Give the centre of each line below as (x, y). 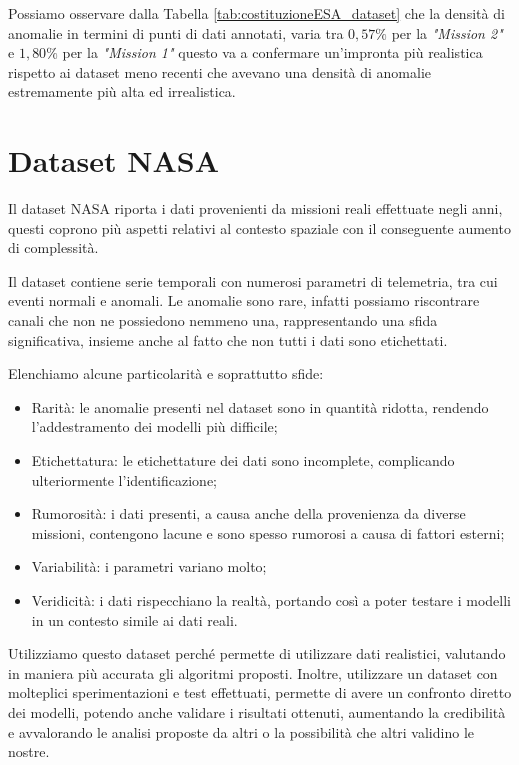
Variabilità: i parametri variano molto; (149, 566)
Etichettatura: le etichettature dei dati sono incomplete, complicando (243, 460)
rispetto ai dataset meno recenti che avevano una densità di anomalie (219, 71)
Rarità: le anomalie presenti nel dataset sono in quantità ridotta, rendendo (260, 406)
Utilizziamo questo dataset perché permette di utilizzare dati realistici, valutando (257, 653)
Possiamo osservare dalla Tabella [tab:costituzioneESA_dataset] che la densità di (256, 13)
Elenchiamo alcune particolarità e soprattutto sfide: (166, 373)
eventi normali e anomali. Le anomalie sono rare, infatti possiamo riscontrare (244, 300)
